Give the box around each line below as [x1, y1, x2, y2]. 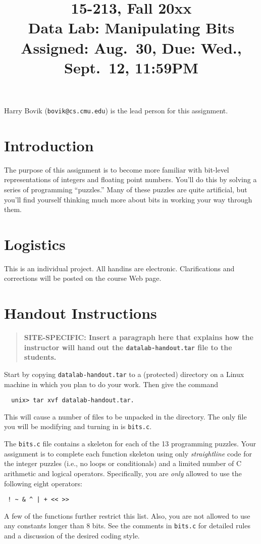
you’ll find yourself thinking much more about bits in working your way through [4, 194, 252, 204]
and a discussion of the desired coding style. [4, 530, 140, 541]
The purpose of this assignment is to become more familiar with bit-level [4, 164, 229, 175]
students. [24, 352, 57, 362]
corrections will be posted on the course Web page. [4, 273, 162, 283]
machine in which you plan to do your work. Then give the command [4, 379, 218, 389]
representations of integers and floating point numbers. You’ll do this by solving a [4, 174, 257, 185]
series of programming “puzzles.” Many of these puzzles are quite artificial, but [4, 184, 247, 194]
